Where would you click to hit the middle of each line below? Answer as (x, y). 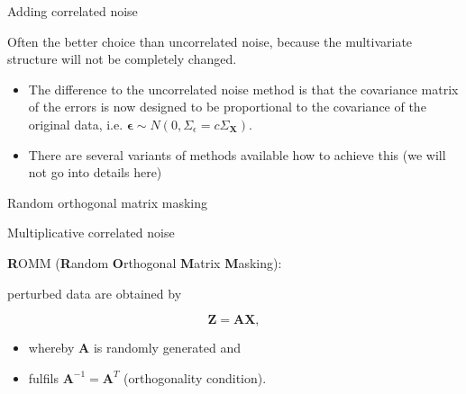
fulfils (43, 377)
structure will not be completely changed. (122, 59)
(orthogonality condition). (195, 377)
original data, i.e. (76, 124)
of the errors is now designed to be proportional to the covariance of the (227, 107)
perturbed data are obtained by (95, 293)
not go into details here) (95, 172)
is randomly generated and (167, 348)
